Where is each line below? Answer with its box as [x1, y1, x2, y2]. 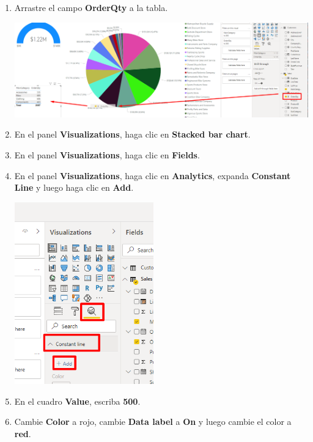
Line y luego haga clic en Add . [14, 181, 134, 194]
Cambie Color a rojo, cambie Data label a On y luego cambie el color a [14, 415, 292, 428]
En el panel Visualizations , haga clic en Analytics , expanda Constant [14, 169, 291, 182]
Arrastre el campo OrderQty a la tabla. [14, 1, 168, 13]
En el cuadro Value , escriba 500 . [14, 394, 141, 407]
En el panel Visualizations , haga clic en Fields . [14, 149, 200, 161]
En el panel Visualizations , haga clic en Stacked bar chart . [14, 128, 251, 141]
